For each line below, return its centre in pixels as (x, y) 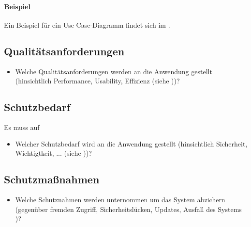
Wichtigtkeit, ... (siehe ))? (53, 153)
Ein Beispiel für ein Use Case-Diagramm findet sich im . (87, 24)
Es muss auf (22, 127)
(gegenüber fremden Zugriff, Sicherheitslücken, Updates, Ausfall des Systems (128, 209)
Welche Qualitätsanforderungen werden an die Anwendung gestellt (114, 71)
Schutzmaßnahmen (52, 179)
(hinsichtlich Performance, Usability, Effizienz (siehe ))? (97, 81)
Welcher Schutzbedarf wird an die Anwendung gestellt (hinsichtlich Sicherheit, (131, 143)
